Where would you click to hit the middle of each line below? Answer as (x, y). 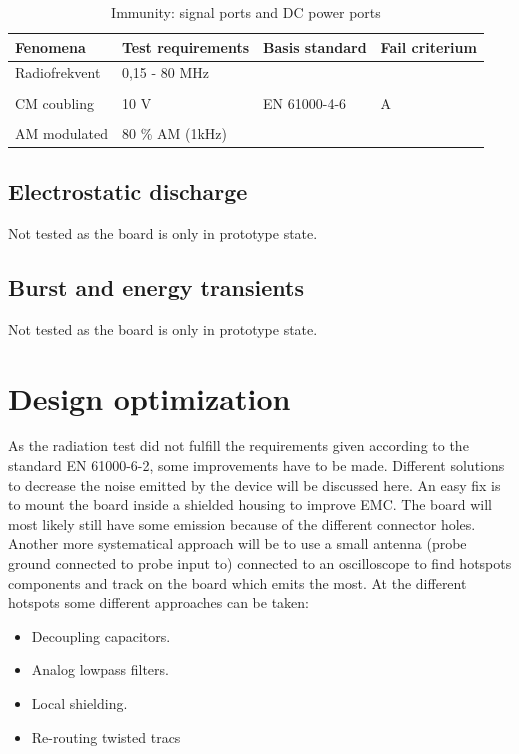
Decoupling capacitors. (101, 635)
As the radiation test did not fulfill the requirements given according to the (238, 445)
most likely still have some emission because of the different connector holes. (242, 523)
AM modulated (61, 132)
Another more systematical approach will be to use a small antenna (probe (237, 543)
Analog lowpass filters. (100, 669)
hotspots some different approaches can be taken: (158, 602)
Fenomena (50, 46)
